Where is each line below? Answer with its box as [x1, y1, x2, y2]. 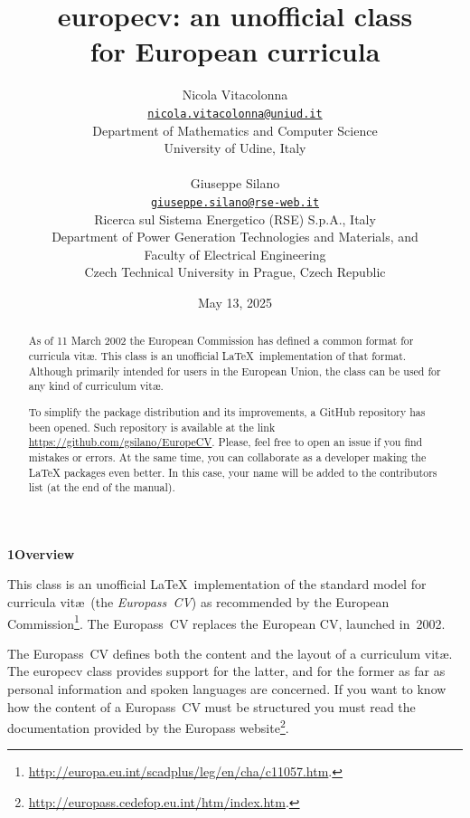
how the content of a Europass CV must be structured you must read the [7, 697, 416, 716]
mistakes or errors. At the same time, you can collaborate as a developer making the [28, 449, 427, 464]
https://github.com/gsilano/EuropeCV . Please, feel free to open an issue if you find [28, 434, 423, 450]
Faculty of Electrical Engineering [144, 244, 326, 263]
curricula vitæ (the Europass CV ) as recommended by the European [7, 593, 390, 611]
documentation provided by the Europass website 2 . [7, 716, 289, 737]
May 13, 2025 [197, 292, 273, 311]
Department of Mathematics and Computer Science [92, 120, 378, 139]
